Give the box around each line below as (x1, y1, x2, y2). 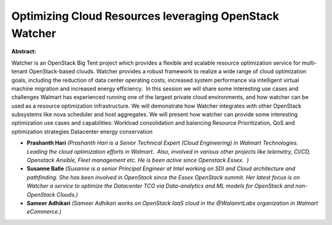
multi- (301, 59, 317, 66)
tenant (11, 68, 28, 75)
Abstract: (11, 48, 36, 55)
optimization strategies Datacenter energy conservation (11, 128, 153, 135)
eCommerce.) (26, 208, 61, 215)
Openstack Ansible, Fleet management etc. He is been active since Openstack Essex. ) (26, 157, 249, 164)
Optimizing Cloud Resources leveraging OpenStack (11, 9, 280, 23)
